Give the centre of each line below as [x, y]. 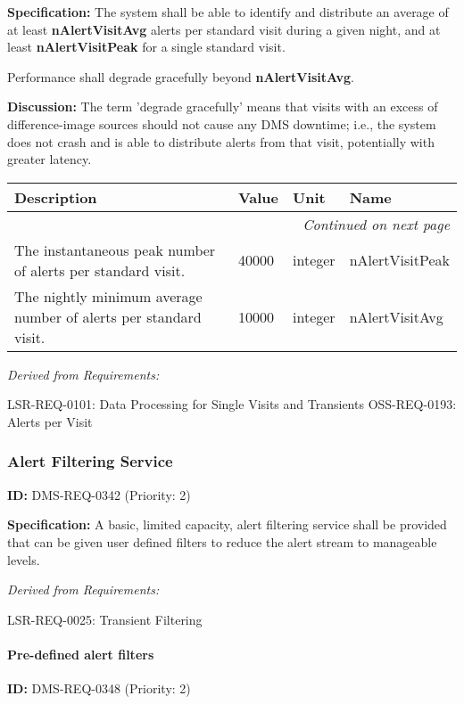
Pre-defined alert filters [81, 654]
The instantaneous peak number [115, 250]
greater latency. [50, 159]
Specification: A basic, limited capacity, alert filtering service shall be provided [227, 524]
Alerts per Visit [50, 421]
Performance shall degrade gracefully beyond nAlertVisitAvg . [181, 76]
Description [56, 197]
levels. [24, 559]
